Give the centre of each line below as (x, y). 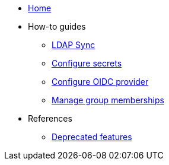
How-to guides (57, 26)
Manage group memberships (108, 100)
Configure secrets (87, 63)
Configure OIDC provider (100, 82)
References (50, 118)
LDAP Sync (74, 45)
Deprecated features (92, 137)
